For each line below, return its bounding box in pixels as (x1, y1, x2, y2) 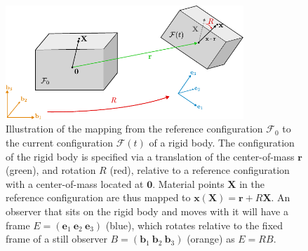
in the (239, 176, 265, 191)
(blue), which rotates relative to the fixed (105, 217, 283, 232)
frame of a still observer (6, 231, 107, 246)
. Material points (152, 176, 225, 191)
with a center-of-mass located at (6, 176, 144, 191)
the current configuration (6, 135, 113, 150)
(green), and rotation (6, 163, 96, 177)
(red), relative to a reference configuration (109, 163, 290, 177)
